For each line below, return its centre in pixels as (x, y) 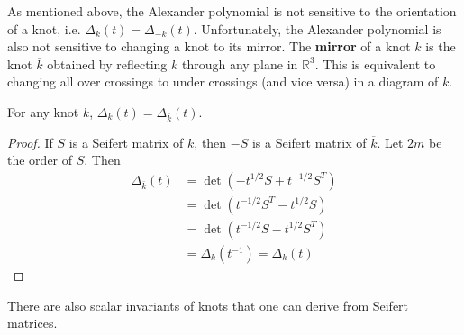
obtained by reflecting (107, 63)
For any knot (43, 111)
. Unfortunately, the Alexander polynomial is (317, 28)
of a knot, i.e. (44, 28)
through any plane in (240, 63)
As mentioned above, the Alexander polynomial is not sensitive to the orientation (232, 11)
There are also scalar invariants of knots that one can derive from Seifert (208, 305)
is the (441, 46)
